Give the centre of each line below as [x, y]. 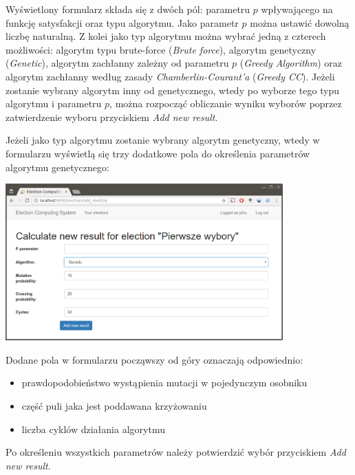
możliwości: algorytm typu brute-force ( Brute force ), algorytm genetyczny [161, 49]
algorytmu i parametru [54, 103]
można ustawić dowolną [300, 22]
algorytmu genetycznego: [57, 167]
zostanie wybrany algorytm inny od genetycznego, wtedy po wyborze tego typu [173, 90]
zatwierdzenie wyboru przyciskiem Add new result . [112, 117]
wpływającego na [297, 9]
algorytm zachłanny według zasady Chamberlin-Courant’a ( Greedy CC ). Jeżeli [170, 76]
